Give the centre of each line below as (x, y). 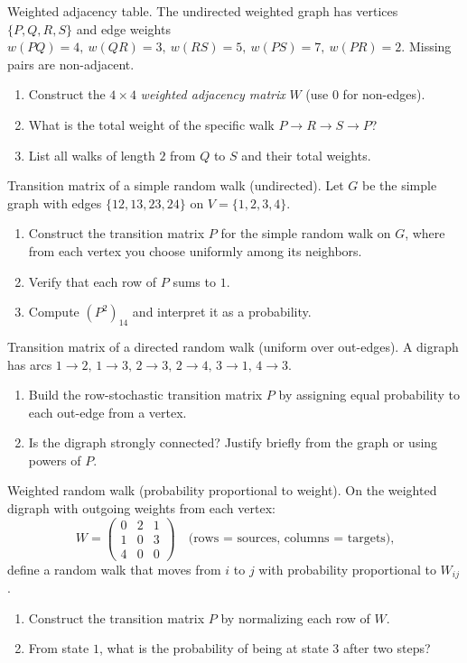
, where (425, 233)
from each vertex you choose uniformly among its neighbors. (195, 250)
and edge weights (123, 28)
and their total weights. (306, 155)
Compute (54, 312)
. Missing (426, 46)
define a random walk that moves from (114, 569)
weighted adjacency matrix (213, 94)
